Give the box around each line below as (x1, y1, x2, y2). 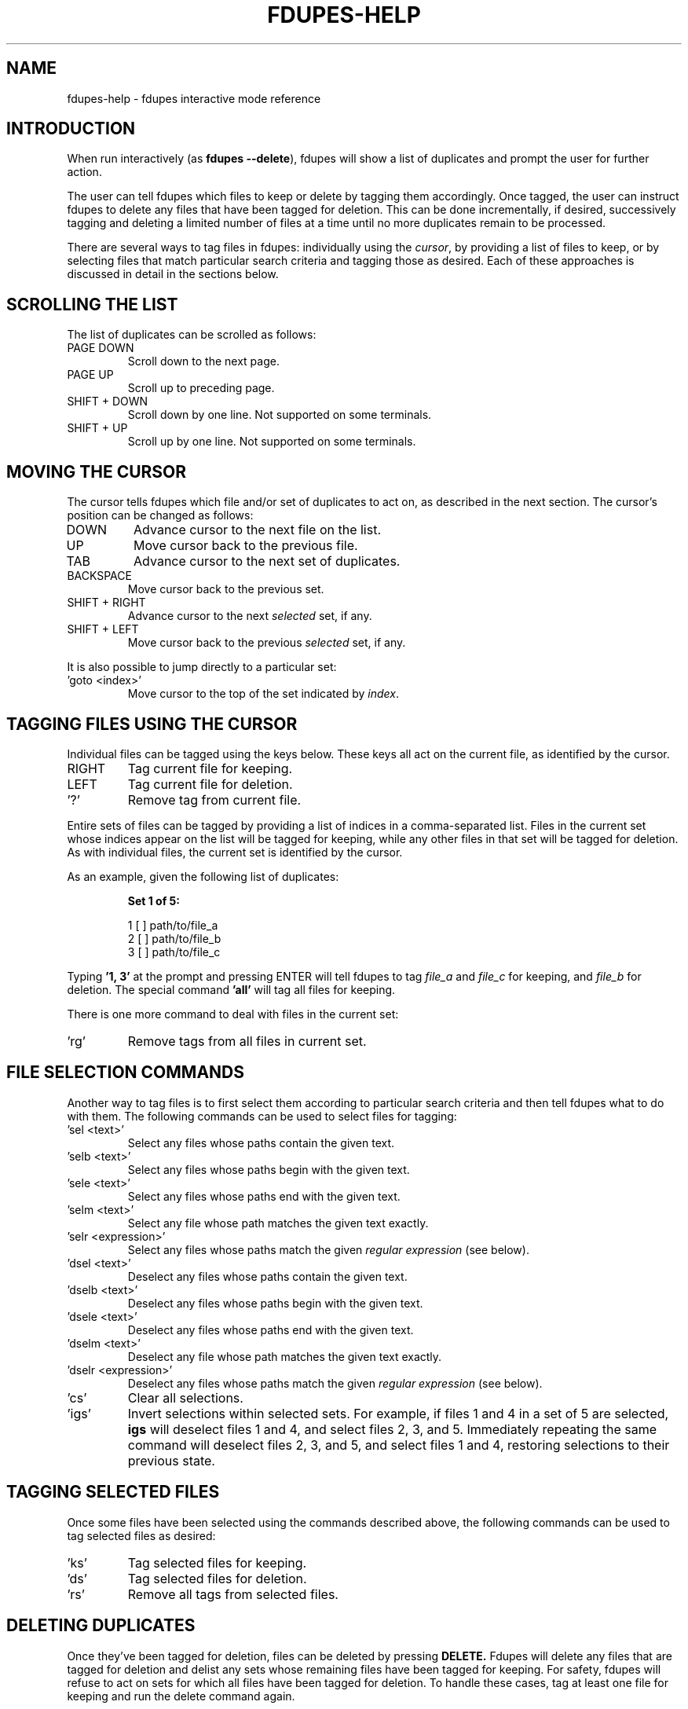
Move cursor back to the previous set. (127, 582, 324, 596)
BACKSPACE (67, 569, 132, 583)
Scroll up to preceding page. (127, 381, 275, 395)
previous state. (127, 1452, 215, 1469)
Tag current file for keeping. (127, 760, 293, 776)
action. (67, 165, 102, 179)
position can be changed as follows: (67, 508, 254, 523)
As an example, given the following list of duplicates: (67, 869, 339, 883)
